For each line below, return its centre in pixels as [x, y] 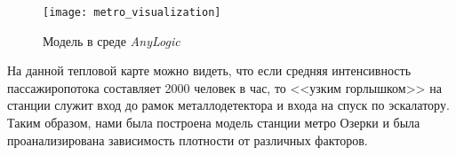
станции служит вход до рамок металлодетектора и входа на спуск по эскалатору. [228, 105]
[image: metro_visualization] [132, 12]
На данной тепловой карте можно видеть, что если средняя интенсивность [209, 70]
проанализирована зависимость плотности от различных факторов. [188, 139]
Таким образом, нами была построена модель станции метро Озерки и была [214, 123]
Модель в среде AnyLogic [112, 40]
